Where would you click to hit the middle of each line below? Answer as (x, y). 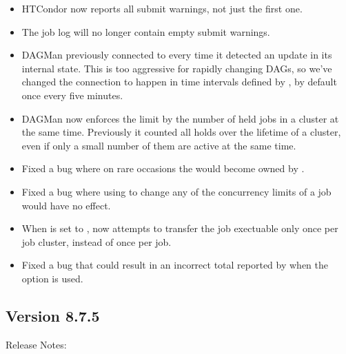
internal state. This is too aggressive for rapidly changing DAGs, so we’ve (177, 68)
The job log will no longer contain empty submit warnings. (146, 31)
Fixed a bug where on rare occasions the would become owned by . (163, 168)
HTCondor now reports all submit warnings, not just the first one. (162, 8)
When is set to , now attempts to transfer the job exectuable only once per (180, 228)
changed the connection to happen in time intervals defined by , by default (179, 82)
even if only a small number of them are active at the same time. (159, 145)
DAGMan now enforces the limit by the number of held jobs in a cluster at (180, 118)
